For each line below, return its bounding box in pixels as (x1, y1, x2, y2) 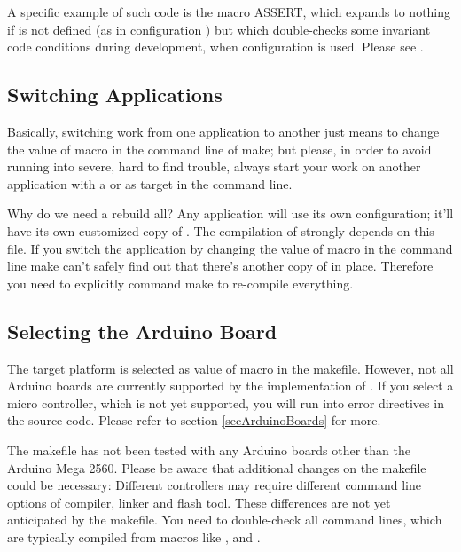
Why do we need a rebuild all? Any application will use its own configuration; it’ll (7, 204, 454, 223)
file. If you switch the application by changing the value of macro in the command (7, 239, 453, 257)
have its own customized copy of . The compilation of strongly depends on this (7, 221, 434, 240)
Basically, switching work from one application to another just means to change (7, 122, 440, 140)
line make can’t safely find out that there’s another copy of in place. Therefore (7, 256, 434, 275)
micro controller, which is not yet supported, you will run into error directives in (7, 393, 444, 412)
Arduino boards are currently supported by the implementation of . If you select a (7, 376, 454, 395)
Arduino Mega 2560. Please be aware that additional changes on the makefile (7, 458, 426, 477)
